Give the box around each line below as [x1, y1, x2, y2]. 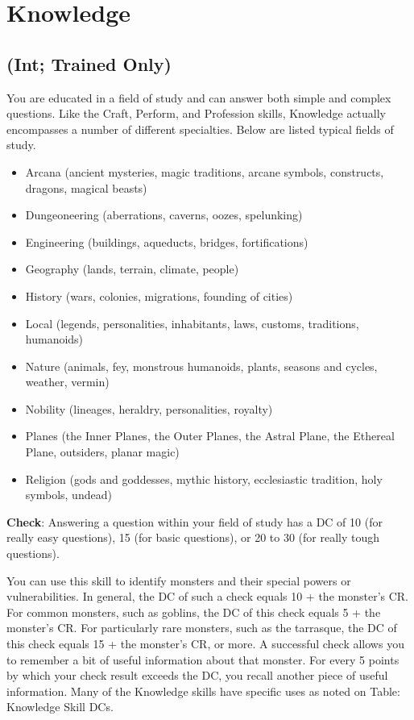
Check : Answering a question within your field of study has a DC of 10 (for [6, 513, 383, 530]
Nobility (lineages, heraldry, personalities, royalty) [25, 400, 273, 417]
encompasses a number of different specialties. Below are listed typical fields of [6, 120, 394, 137]
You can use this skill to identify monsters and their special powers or [6, 572, 351, 589]
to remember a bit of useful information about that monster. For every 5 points [6, 651, 400, 668]
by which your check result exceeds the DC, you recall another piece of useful [6, 667, 388, 684]
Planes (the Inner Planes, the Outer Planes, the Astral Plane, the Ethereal [25, 427, 395, 444]
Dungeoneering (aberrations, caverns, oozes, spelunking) [25, 206, 303, 223]
